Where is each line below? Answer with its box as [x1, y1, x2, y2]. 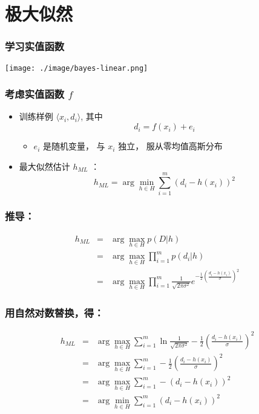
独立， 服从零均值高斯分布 [118, 140, 223, 152]
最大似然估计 [19, 160, 70, 172]
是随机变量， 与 [42, 140, 105, 152]
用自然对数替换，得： [5, 305, 104, 320]
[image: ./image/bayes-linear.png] [5, 63, 148, 73]
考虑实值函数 [5, 86, 65, 102]
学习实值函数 [5, 39, 65, 54]
